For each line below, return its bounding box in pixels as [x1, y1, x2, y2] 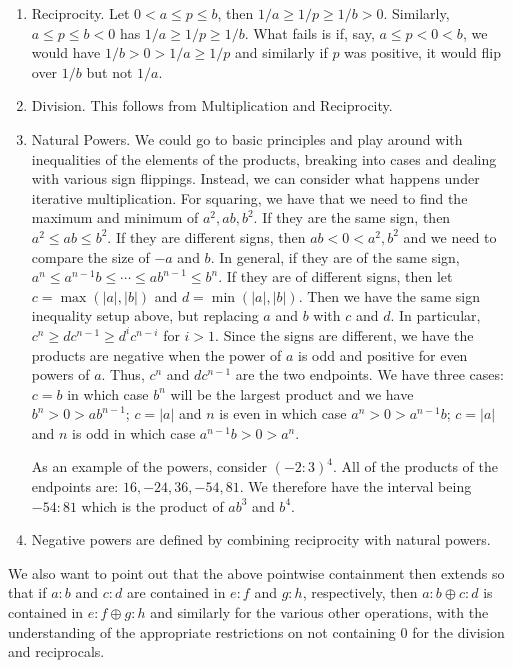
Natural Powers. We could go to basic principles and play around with [31, 128, 463, 149]
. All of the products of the [332, 456, 498, 477]
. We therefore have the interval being [239, 476, 472, 497]
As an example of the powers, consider [31, 456, 267, 477]
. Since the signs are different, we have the [215, 324, 474, 345]
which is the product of [81, 495, 224, 516]
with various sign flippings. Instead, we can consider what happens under [31, 168, 480, 189]
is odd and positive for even [298, 344, 468, 365]
